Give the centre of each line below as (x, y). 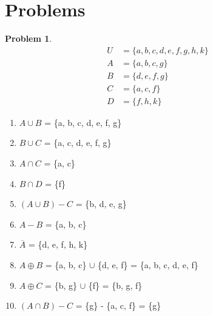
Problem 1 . (29, 38)
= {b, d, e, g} (101, 204)
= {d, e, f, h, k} (58, 244)
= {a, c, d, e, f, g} (78, 143)
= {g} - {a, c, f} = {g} (118, 305)
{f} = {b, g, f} (115, 285)
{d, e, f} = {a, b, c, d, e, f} (148, 265)
